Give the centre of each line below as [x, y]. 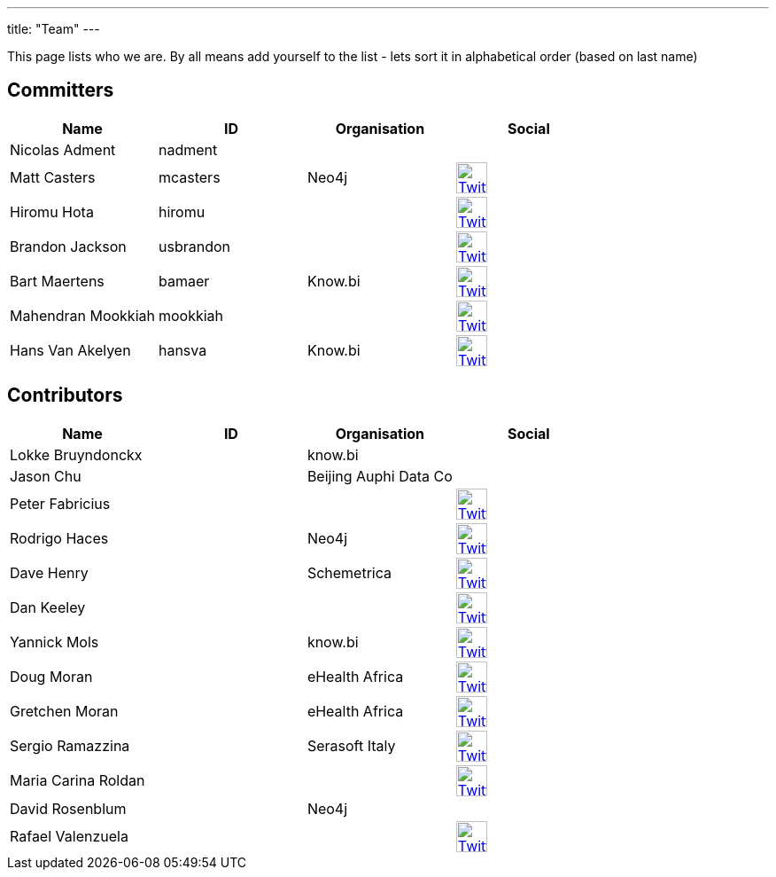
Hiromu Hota [52, 212]
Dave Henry [49, 573]
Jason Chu [46, 476]
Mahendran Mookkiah [82, 316]
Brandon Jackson [68, 247]
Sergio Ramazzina [70, 746]
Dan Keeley [48, 608]
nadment [188, 149]
